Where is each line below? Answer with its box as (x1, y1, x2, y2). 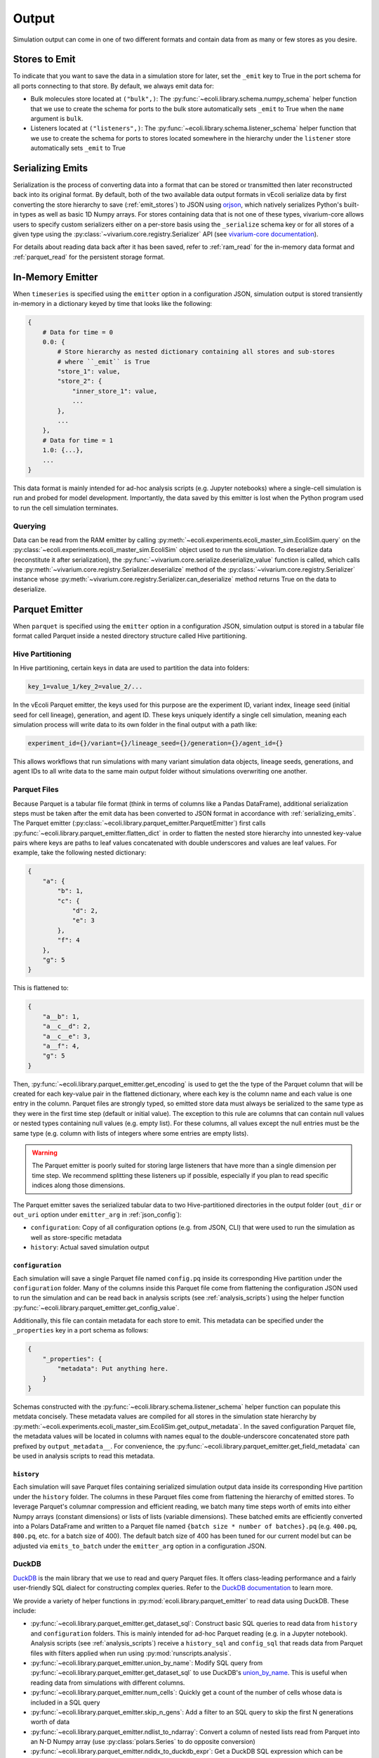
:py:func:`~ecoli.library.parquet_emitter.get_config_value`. (13, 1303, 180, 1311)
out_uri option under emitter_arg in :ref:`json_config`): (13, 1210, 182, 1219)
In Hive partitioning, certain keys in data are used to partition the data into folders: (13, 664, 250, 672)
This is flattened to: (13, 984, 69, 992)
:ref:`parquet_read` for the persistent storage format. (13, 252, 165, 261)
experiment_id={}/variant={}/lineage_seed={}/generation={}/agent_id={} (27, 739, 284, 747)
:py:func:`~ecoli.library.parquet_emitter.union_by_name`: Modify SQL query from (30, 1658, 263, 1667)
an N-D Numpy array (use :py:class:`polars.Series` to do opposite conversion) (30, 1738, 255, 1746)
